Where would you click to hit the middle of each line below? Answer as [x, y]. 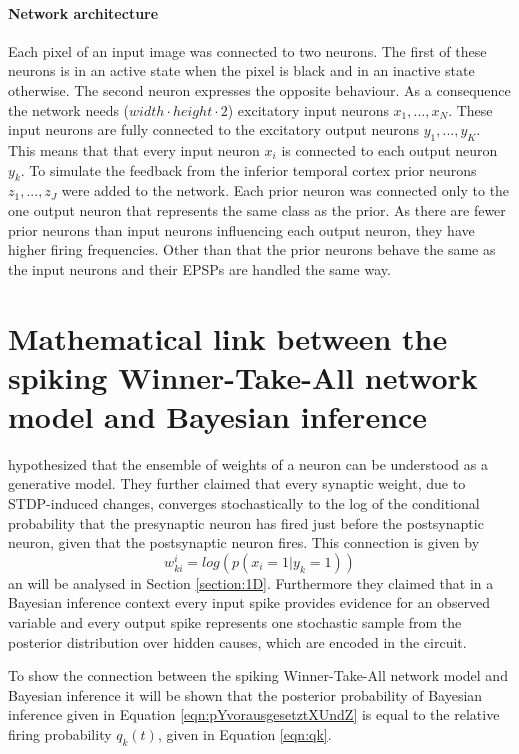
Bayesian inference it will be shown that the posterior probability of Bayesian [245, 694]
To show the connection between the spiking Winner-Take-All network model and [258, 675]
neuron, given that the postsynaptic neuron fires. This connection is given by [244, 542]
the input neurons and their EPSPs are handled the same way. [199, 268]
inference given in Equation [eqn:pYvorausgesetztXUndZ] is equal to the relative [254, 714]
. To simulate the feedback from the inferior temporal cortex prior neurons [248, 169]
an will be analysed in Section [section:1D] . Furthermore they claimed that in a [251, 582]
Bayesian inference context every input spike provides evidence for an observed [249, 602]
